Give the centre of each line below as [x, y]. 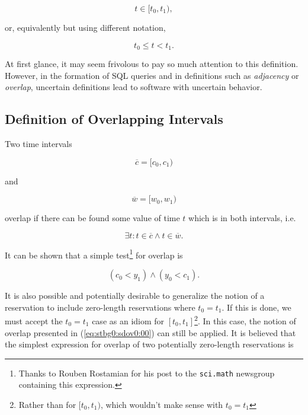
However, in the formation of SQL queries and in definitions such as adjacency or [152, 75]
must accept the [34, 320]
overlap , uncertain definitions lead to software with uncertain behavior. [134, 87]
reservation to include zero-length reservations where [100, 307]
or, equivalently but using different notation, [85, 27]
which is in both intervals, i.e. [242, 218]
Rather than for [47, 404]
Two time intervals [38, 144]
